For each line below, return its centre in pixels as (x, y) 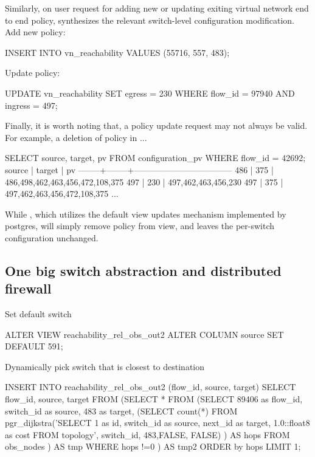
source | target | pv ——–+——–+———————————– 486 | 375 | (139, 169)
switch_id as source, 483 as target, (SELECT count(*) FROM (121, 411)
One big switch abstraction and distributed (143, 270)
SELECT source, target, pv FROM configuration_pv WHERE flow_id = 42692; (155, 158)
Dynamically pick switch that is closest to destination (105, 366)
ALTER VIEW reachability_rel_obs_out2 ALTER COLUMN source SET (144, 334)
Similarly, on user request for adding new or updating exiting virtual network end (157, 8)
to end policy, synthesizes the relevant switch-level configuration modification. (150, 20)
